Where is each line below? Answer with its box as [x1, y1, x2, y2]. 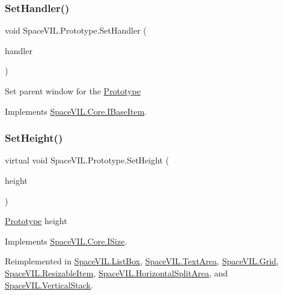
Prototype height [5, 214, 67, 227]
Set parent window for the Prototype [5, 85, 141, 97]
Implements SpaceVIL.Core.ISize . [5, 234, 127, 247]
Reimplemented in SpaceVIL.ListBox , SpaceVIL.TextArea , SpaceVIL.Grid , [5, 255, 279, 267]
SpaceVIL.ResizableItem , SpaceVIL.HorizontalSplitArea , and [5, 266, 228, 279]
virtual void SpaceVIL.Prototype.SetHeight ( [5, 154, 169, 166]
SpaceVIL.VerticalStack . [5, 278, 93, 291]
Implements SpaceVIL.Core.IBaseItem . [5, 105, 147, 117]
